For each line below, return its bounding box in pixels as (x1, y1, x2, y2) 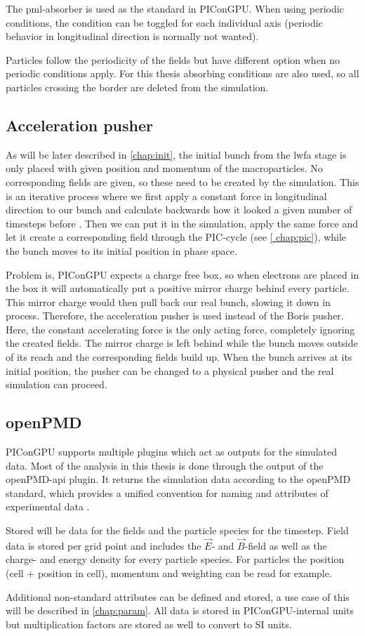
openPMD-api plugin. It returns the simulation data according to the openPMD (6, 472, 351, 486)
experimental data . (6, 499, 90, 514)
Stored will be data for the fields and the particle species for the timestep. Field (6, 523, 349, 538)
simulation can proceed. (6, 377, 107, 392)
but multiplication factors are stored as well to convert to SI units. (6, 616, 292, 631)
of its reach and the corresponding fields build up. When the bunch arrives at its (6, 350, 352, 364)
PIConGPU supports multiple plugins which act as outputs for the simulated (6, 444, 338, 459)
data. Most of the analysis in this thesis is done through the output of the (6, 458, 324, 472)
